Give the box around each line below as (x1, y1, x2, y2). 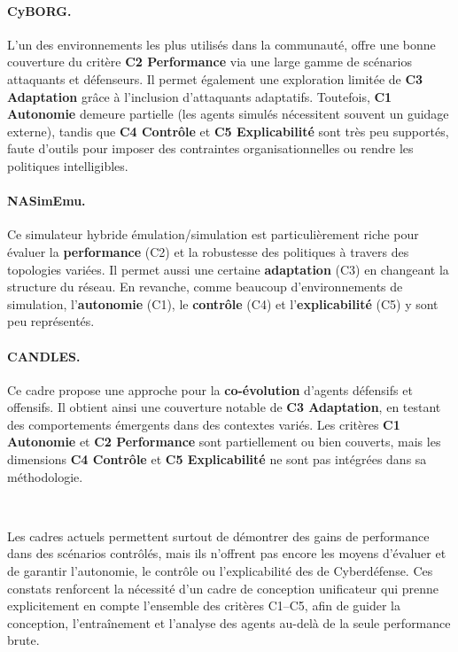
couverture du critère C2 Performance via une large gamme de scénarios (7, 52, 412, 71)
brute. (7, 631, 40, 649)
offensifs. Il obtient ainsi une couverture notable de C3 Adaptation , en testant (7, 398, 441, 416)
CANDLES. (7, 346, 81, 365)
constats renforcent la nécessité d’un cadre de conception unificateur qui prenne (7, 578, 439, 597)
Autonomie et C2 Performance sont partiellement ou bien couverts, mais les (7, 432, 441, 451)
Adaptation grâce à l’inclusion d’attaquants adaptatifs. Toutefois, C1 (7, 87, 392, 105)
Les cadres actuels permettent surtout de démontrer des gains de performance (7, 526, 430, 545)
